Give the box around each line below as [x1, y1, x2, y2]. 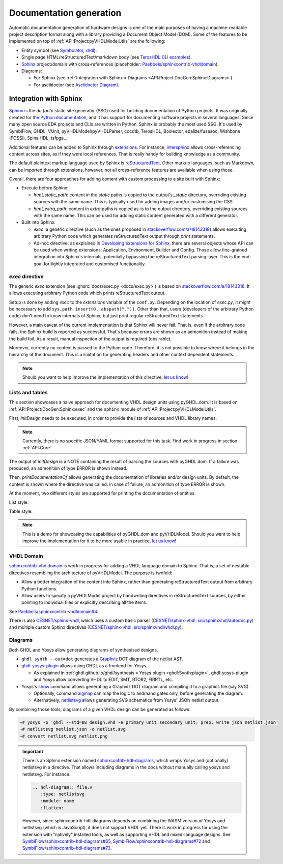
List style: [9, 499, 29, 505]
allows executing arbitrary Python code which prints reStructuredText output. [9, 290, 166, 296]
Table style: [9, 508, 33, 514]
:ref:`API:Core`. [22, 445, 53, 451]
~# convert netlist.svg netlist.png [19, 733, 108, 739]
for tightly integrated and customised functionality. [43, 261, 146, 267]
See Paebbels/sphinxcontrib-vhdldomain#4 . [9, 608, 99, 615]
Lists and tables [9, 389, 48, 396]
